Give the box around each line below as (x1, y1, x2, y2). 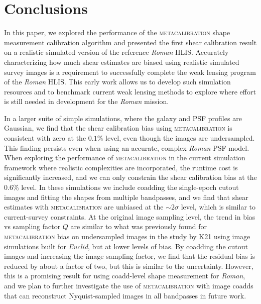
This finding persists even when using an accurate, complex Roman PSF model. (4, 142, 249, 153)
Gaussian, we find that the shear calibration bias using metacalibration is (4, 123, 232, 133)
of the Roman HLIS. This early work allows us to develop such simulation (4, 76, 231, 87)
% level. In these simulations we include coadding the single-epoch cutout (13, 182, 239, 192)
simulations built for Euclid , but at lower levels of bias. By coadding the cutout (4, 241, 248, 251)
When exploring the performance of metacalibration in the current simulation (4, 152, 245, 163)
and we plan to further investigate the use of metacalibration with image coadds (4, 280, 253, 290)
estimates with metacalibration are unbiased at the (4, 201, 164, 212)
